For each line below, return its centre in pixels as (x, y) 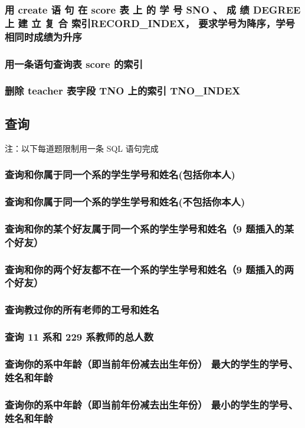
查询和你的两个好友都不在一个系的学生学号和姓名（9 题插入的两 (150, 269)
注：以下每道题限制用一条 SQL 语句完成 (82, 148)
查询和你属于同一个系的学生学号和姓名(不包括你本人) (125, 201)
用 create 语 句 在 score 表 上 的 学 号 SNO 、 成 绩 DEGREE (153, 9)
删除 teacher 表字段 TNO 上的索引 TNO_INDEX (123, 91)
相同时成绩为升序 (43, 36)
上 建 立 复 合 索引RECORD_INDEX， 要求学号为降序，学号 (150, 23)
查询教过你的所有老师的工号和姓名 (82, 310)
